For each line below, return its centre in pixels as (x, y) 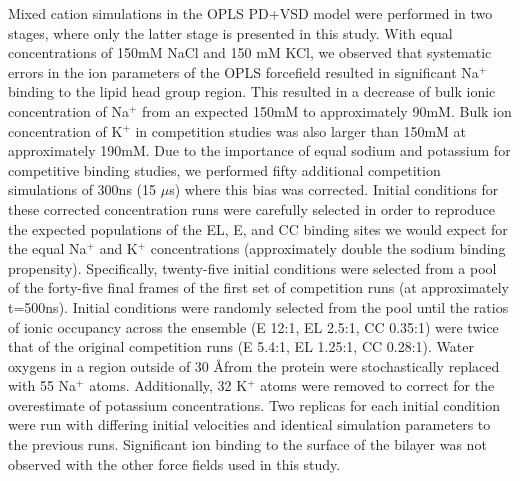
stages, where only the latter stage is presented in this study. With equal (230, 32)
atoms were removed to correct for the (377, 385)
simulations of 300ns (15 (82, 189)
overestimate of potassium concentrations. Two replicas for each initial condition (254, 404)
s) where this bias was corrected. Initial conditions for (334, 189)
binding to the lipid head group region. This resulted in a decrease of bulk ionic (252, 91)
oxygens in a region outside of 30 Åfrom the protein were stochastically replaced (254, 365)
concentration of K (65, 130)
